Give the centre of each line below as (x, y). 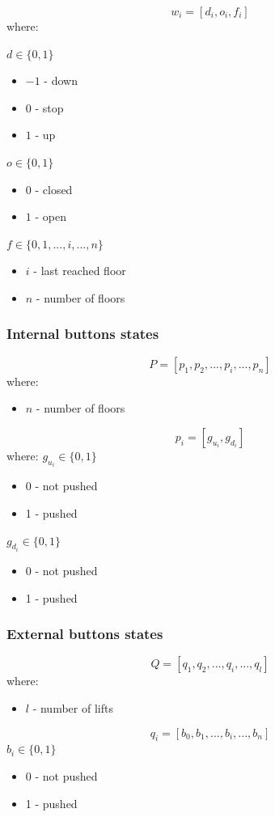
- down (61, 80)
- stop (49, 107)
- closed (54, 189)
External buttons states (85, 634)
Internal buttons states (83, 334)
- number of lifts (73, 708)
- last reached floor (80, 271)
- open (51, 216)
